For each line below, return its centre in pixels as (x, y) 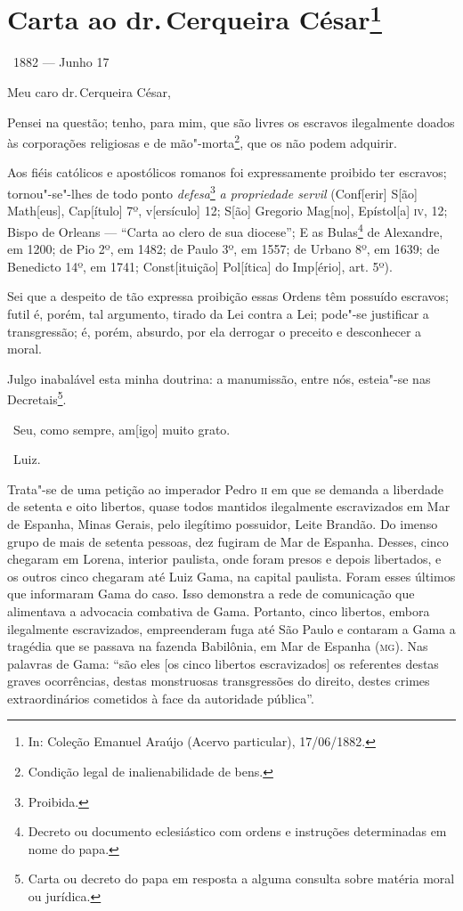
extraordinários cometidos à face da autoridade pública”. (161, 698)
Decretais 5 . (37, 398)
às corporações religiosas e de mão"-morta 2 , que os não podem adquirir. (202, 141)
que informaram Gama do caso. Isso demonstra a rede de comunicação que (211, 594)
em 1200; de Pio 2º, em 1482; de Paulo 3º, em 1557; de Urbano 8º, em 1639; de (223, 249)
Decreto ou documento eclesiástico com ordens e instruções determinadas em (237, 831)
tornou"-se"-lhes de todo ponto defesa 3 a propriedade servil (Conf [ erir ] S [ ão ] (213, 192)
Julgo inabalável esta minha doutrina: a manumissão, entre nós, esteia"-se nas (219, 378)
